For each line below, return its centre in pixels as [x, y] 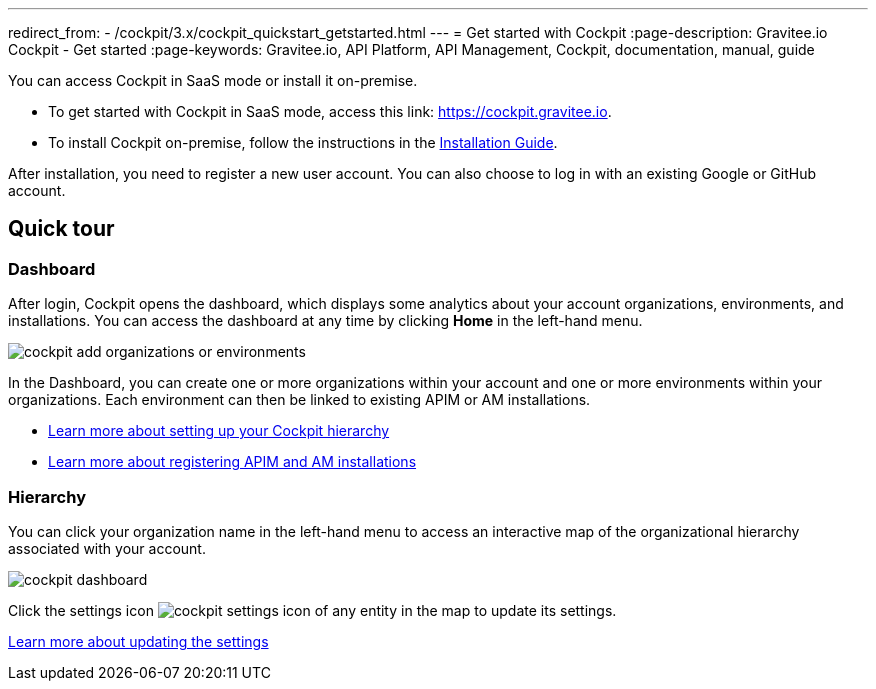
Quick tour [61, 229]
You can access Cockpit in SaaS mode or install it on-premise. [213, 80]
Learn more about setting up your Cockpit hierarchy [219, 431]
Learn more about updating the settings [138, 641]
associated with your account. [107, 548]
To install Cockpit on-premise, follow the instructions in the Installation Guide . [303, 142]
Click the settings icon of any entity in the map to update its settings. [312, 610]
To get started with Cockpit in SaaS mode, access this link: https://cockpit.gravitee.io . [330, 111]
